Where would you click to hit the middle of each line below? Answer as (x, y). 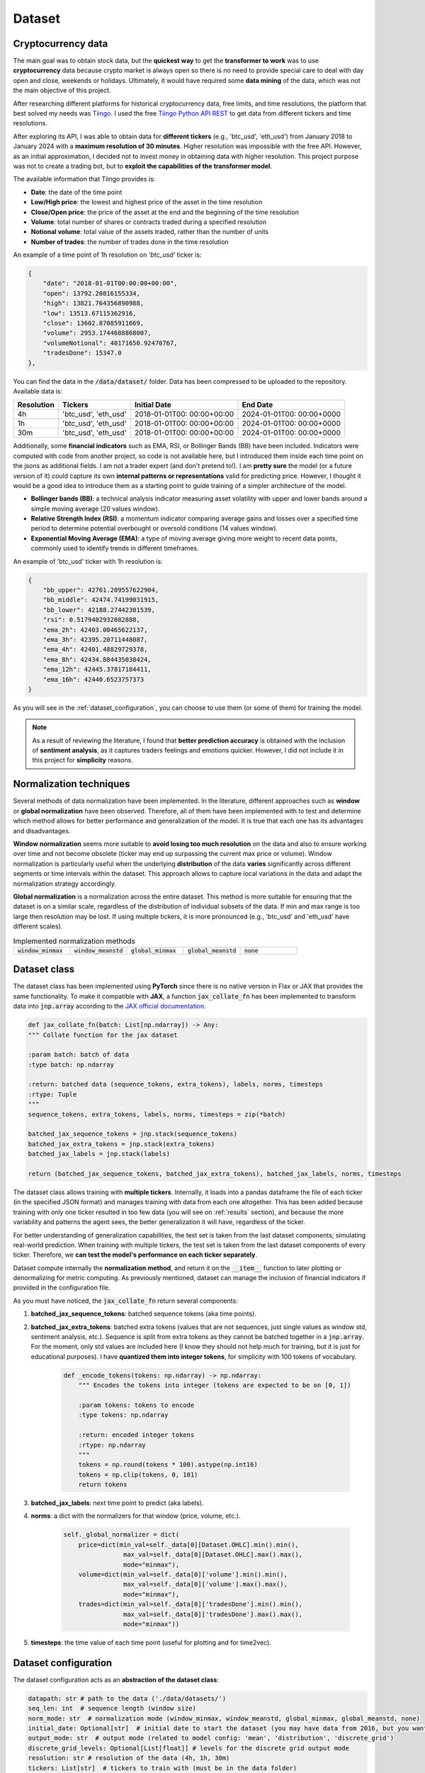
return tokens (103, 1485)
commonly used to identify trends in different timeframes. (115, 548)
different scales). (38, 926)
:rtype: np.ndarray (112, 1445)
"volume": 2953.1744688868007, (97, 333)
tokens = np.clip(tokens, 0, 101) (138, 1474)
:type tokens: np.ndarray (123, 1415)
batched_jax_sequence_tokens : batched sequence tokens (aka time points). (143, 1314)
